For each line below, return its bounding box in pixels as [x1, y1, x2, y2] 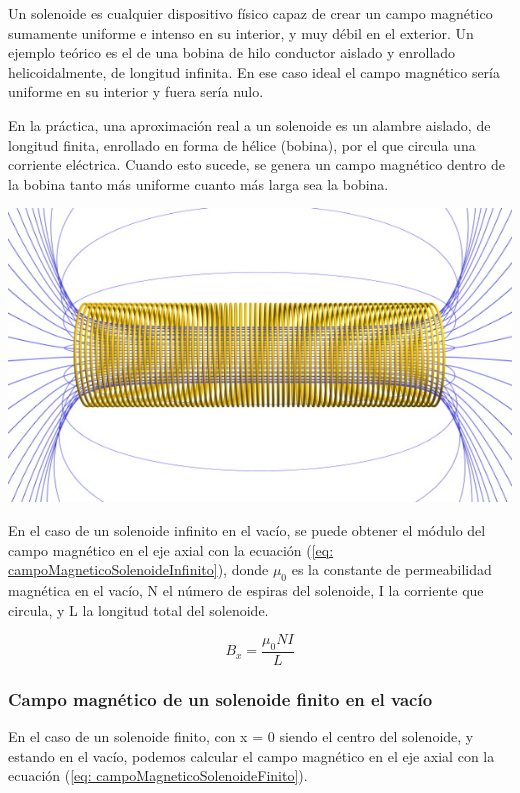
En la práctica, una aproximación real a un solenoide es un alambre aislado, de [8, 114, 491, 135]
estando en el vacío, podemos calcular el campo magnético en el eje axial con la [8, 745, 495, 766]
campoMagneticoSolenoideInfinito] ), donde [8, 559, 269, 580]
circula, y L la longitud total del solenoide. [8, 599, 269, 620]
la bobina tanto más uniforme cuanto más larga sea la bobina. [8, 173, 389, 194]
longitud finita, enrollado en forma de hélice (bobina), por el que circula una [8, 134, 476, 155]
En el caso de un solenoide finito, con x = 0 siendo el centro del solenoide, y [8, 726, 474, 747]
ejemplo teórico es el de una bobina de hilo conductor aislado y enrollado [8, 42, 456, 63]
